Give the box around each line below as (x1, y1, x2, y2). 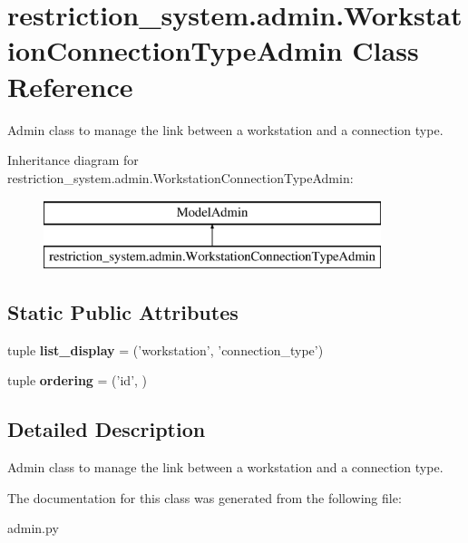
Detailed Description (7, 415, 206, 443)
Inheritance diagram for (7, 150, 139, 170)
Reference (7, 67, 133, 104)
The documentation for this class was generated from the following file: (7, 488, 402, 507)
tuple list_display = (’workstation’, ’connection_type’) (7, 340, 324, 359)
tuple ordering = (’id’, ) (7, 371, 148, 390)
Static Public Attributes (7, 297, 239, 325)
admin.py (7, 519, 59, 538)
